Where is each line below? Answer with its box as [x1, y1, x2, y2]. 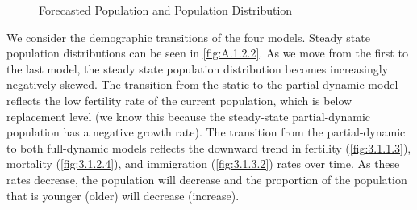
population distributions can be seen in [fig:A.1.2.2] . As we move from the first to [6, 44, 408, 61]
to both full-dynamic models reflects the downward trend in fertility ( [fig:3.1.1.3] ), [6, 139, 411, 156]
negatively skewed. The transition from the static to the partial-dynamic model [6, 76, 398, 93]
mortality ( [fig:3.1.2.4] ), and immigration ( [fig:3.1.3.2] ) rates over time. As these [6, 155, 400, 172]
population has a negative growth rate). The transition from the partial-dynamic [6, 124, 406, 141]
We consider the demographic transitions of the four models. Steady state [6, 28, 370, 45]
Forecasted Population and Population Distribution [39, 2, 293, 18]
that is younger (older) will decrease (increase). [6, 187, 240, 204]
